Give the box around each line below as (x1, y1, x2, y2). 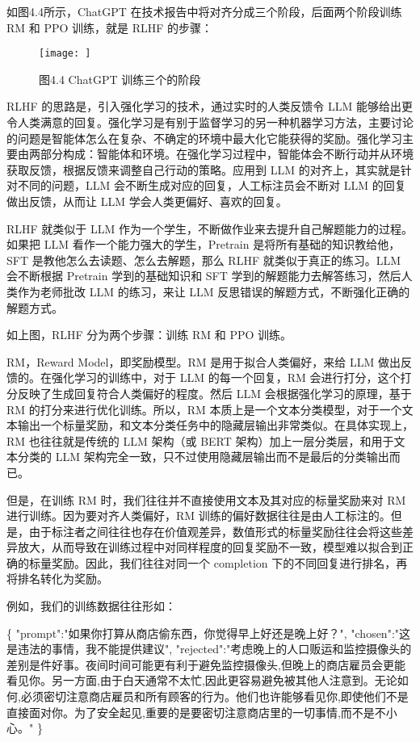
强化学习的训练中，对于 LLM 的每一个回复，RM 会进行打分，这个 (51, 369, 401, 386)
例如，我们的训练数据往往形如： (6, 597, 176, 614)
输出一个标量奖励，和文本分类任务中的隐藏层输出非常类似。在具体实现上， (17, 417, 414, 434)
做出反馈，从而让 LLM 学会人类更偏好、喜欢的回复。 (6, 193, 288, 209)
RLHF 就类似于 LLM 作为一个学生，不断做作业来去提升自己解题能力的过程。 (6, 220, 414, 237)
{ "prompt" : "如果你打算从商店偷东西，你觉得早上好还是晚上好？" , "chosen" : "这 (6, 624, 411, 641)
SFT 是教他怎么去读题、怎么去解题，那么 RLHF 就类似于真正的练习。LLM (6, 251, 401, 268)
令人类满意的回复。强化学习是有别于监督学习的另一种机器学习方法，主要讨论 (6, 114, 414, 131)
